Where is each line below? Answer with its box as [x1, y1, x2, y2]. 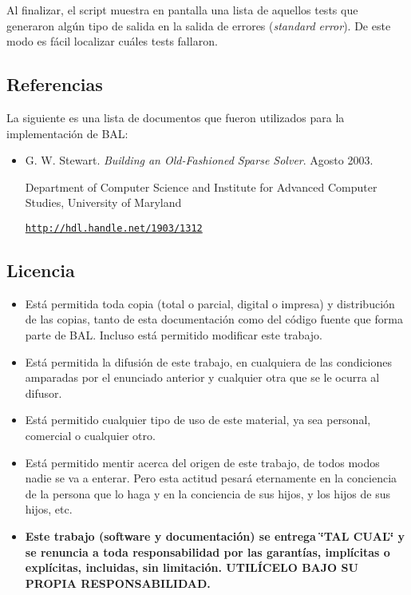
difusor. [25, 384, 62, 401]
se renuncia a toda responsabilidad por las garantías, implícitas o [25, 543, 390, 560]
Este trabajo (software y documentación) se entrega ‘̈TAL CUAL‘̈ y [25, 527, 405, 544]
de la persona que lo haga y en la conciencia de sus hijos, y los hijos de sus [25, 485, 390, 502]
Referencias [6, 72, 103, 97]
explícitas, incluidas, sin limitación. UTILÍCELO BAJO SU [25, 559, 358, 576]
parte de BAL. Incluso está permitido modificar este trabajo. [25, 327, 322, 343]
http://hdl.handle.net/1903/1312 [25, 222, 203, 234]
